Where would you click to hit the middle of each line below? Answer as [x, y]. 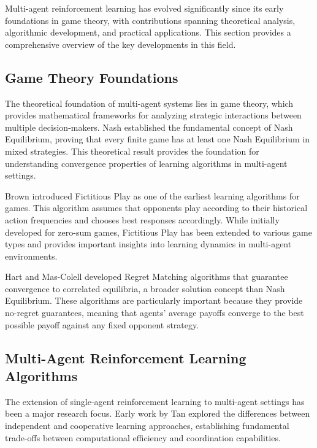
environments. [31, 256]
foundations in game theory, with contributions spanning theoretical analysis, [150, 20]
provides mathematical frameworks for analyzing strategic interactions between [153, 115]
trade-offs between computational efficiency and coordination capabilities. [143, 437]
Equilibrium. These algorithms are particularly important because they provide [154, 300]
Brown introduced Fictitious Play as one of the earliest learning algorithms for [152, 195]
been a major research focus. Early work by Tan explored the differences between [158, 413]
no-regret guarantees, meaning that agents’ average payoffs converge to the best [155, 313]
